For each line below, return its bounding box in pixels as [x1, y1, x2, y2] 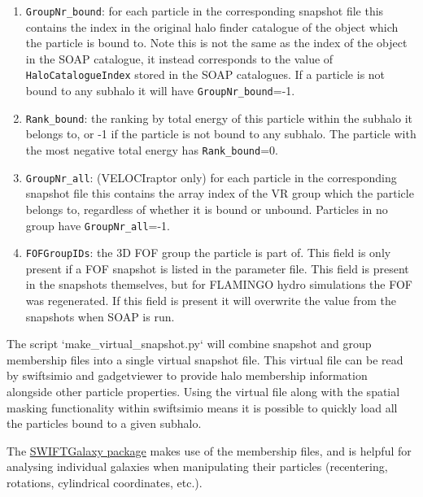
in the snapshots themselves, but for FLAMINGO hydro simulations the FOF [25, 276, 412, 293]
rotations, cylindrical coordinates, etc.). [7, 473, 203, 490]
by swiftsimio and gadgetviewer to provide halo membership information [7, 367, 368, 384]
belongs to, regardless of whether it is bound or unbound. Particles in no [25, 200, 388, 217]
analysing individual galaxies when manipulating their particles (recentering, [7, 458, 388, 475]
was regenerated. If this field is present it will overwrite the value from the [25, 292, 396, 308]
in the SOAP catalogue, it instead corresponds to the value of [25, 50, 334, 67]
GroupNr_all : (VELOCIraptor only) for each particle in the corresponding [25, 168, 397, 185]
